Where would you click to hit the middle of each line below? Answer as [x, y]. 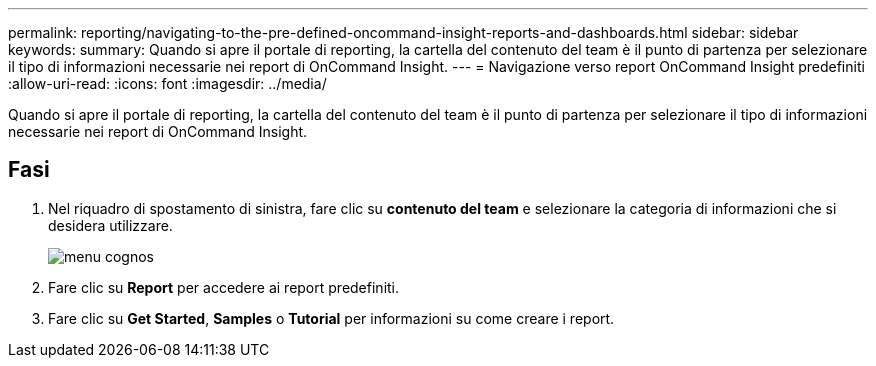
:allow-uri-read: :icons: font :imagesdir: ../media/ [167, 83]
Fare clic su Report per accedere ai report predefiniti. [224, 287]
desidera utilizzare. [110, 225]
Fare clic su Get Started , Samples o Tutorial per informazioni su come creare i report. [331, 318]
